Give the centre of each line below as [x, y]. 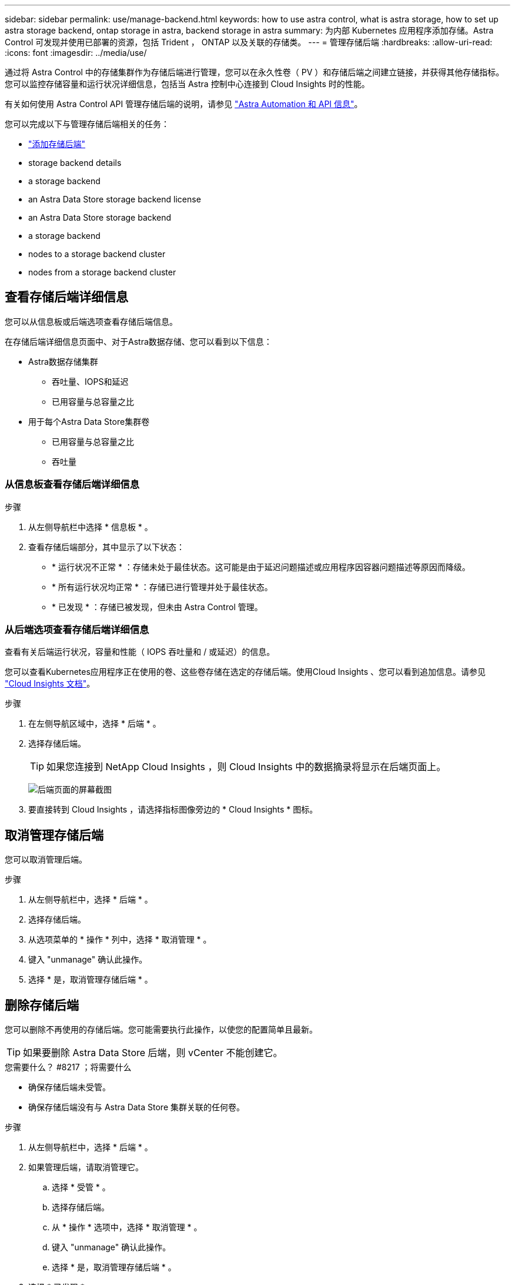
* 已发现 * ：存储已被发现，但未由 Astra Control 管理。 [157, 607]
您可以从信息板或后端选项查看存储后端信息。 [91, 321]
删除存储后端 [42, 1005]
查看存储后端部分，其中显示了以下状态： [106, 547]
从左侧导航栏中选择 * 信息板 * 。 [91, 527]
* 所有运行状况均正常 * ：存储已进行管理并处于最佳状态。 [162, 587]
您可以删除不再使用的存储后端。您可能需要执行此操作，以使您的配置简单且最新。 [161, 1030]
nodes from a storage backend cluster [102, 272]
